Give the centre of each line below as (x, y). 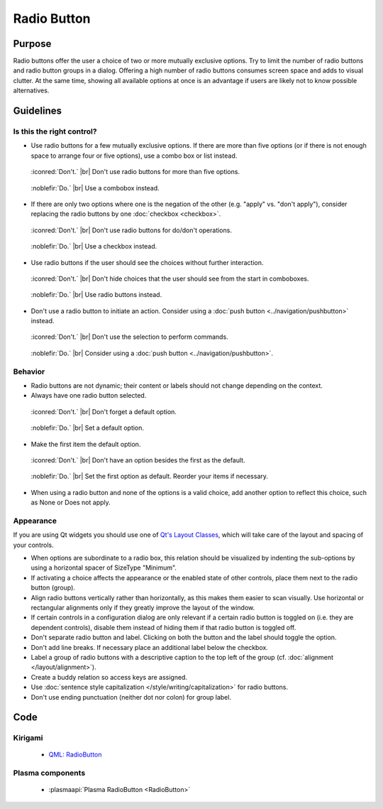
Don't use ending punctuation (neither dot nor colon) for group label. (131, 697)
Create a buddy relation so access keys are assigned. (109, 677)
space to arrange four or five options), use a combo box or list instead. (134, 156)
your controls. (33, 545)
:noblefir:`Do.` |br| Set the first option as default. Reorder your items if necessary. (150, 477)
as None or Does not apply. (71, 503)
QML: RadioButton (75, 755)
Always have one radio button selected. (89, 396)
